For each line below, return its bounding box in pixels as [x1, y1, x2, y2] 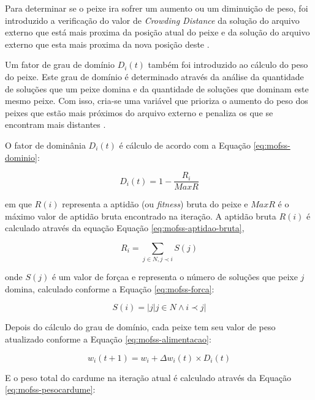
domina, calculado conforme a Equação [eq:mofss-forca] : [5, 282, 214, 295]
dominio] [5, 150, 37, 163]
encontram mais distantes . [5, 118, 106, 131]
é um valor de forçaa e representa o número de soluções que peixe [51, 270, 298, 283]
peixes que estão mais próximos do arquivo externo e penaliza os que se [5, 106, 273, 119]
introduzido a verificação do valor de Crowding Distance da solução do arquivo [5, 13, 300, 26]
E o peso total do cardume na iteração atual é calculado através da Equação [5, 371, 291, 383]
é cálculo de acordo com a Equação [119, 138, 251, 151]
